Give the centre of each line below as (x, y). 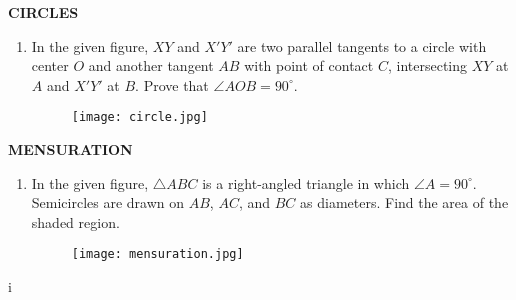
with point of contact (309, 65)
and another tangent (151, 65)
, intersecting (427, 65)
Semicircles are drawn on (108, 202)
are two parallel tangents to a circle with (362, 45)
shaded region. (75, 221)
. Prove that (172, 84)
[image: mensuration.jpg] (157, 254)
